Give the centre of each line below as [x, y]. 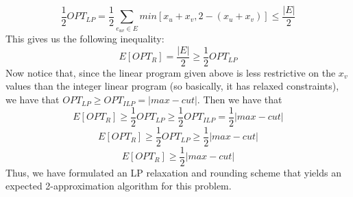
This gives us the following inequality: [85, 39]
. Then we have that [240, 100]
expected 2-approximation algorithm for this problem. [119, 186]
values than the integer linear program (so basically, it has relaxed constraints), [172, 86]
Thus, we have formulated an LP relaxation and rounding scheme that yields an [173, 172]
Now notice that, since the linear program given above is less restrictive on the [171, 72]
